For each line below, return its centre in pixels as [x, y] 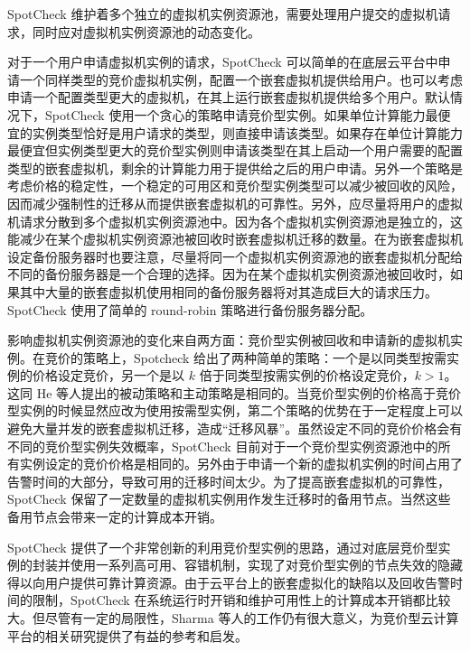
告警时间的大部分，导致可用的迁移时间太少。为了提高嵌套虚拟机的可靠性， [229, 481]
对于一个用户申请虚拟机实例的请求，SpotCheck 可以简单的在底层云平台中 [223, 62]
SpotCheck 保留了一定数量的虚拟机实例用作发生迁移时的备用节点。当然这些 [229, 499]
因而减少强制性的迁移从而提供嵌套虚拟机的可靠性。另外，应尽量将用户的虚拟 [235, 203]
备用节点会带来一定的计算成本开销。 [115, 517]
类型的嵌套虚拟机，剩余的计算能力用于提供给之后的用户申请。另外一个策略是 [235, 167]
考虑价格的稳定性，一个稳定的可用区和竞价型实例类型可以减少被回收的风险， [235, 186]
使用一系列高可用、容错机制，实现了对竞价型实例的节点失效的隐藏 [266, 565]
